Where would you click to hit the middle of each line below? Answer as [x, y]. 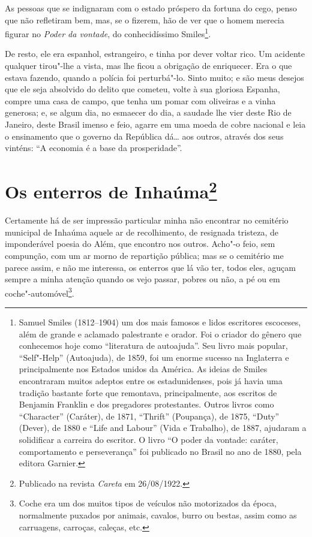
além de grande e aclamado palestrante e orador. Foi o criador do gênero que [160, 334]
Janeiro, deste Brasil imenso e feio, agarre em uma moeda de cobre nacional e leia [155, 124]
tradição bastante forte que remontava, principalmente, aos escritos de [148, 392]
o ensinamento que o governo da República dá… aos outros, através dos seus [144, 136]
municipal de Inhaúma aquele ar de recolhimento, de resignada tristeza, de [142, 232]
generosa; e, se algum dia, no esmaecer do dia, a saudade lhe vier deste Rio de [148, 112]
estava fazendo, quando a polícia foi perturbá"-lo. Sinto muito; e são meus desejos [154, 77]
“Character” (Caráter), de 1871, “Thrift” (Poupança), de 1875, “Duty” [149, 416]
